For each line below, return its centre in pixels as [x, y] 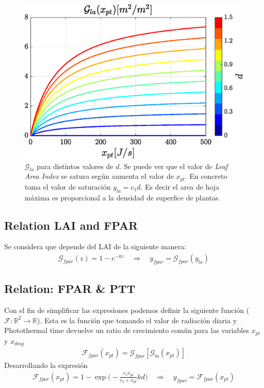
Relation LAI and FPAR [71, 225]
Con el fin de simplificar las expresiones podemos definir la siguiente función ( [127, 310]
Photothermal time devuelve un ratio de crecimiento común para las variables [127, 330]
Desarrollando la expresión [46, 365]
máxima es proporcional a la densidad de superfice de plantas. [122, 197]
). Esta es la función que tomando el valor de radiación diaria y [137, 320]
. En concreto [206, 176]
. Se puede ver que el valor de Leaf [173, 166]
